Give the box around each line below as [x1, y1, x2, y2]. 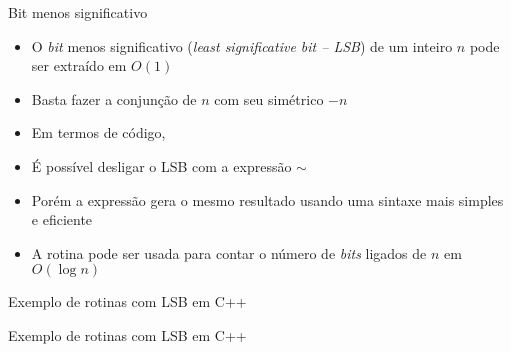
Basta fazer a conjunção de [31, 88, 197, 109]
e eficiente [31, 209, 93, 230]
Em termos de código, [31, 122, 166, 143]
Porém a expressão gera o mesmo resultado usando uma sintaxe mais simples [31, 189, 504, 210]
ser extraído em [31, 55, 127, 76]
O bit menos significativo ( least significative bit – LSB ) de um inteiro [31, 35, 453, 56]
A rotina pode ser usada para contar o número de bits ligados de [31, 242, 427, 263]
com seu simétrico [214, 88, 324, 109]
